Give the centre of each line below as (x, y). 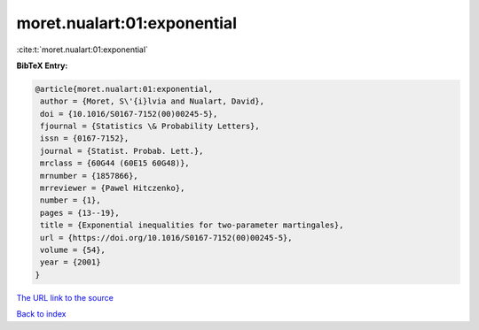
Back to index (41, 314)
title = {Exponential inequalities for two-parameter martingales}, (192, 225)
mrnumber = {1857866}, (90, 176)
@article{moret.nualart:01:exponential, (124, 89)
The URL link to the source (65, 297)
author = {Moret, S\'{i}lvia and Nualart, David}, (153, 101)
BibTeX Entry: (42, 65)
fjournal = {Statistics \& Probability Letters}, (150, 127)
